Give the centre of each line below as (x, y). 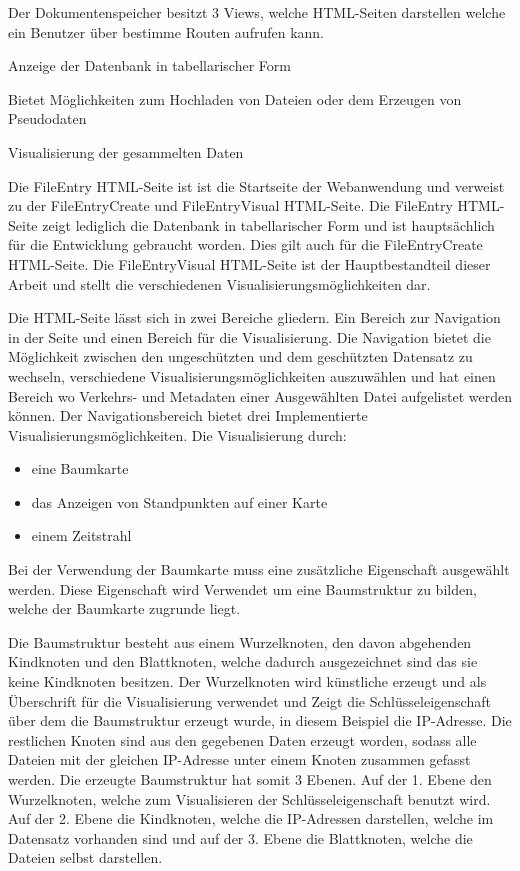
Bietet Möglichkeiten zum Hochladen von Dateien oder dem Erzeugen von (235, 98)
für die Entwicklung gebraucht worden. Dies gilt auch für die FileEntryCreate (245, 244)
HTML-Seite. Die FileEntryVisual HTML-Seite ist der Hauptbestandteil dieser (249, 263)
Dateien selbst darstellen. (85, 857)
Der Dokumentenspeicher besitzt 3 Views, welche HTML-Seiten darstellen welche (257, 12)
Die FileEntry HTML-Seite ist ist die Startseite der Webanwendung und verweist (256, 185)
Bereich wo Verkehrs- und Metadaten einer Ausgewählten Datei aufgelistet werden (260, 395)
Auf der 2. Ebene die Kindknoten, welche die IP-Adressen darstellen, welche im (251, 818)
